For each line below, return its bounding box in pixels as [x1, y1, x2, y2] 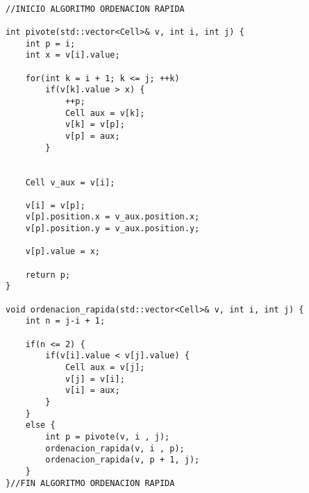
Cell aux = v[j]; [65, 362, 145, 372]
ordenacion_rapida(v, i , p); [45, 443, 185, 453]
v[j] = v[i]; [65, 374, 125, 384]
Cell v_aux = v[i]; [25, 177, 115, 187]
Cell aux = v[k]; [65, 108, 145, 118]
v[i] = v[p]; [25, 200, 85, 210]
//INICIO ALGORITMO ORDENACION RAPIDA [6, 3, 185, 14]
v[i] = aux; [65, 385, 120, 396]
